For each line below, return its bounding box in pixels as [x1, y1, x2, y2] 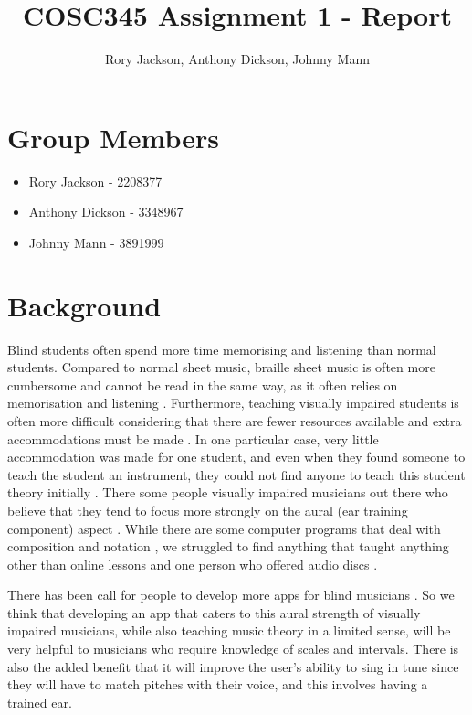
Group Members [7, 118, 219, 155]
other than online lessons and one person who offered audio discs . [7, 554, 378, 573]
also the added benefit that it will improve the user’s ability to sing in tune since [7, 656, 459, 676]
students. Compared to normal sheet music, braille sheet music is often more [7, 357, 435, 377]
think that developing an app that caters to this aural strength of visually [7, 603, 421, 622]
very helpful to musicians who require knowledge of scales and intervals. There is [7, 639, 459, 658]
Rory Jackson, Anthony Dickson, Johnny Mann [105, 49, 370, 69]
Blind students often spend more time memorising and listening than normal [7, 339, 436, 358]
